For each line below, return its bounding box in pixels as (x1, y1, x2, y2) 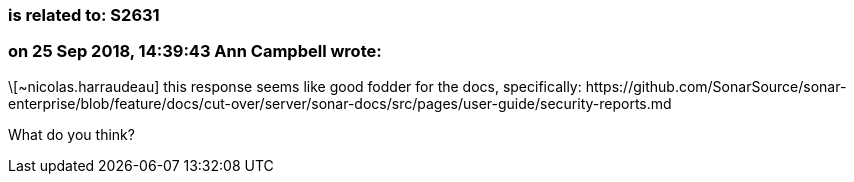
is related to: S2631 (8, 5, 160, 25)
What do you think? (8, 125, 135, 143)
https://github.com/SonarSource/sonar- (585, 77, 847, 95)
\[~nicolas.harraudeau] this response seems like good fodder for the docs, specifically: (8, 77, 582, 95)
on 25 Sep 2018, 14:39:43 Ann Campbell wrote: (8, 41, 382, 62)
